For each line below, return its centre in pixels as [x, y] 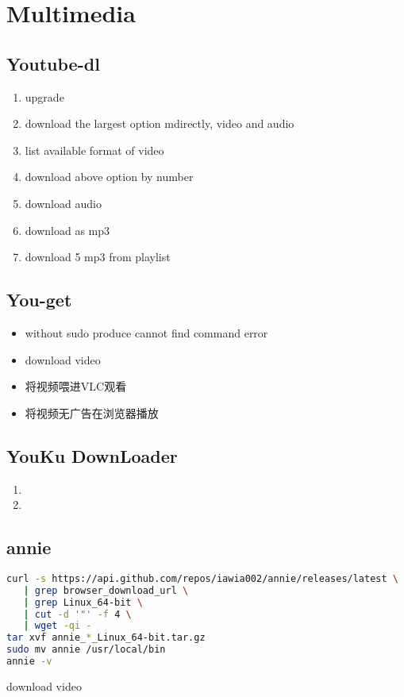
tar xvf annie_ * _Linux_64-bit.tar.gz [106, 638]
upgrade [44, 96]
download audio [63, 203]
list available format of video [94, 150]
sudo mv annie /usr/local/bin [86, 650]
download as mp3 [67, 230]
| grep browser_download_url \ [106, 590]
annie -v [29, 662]
